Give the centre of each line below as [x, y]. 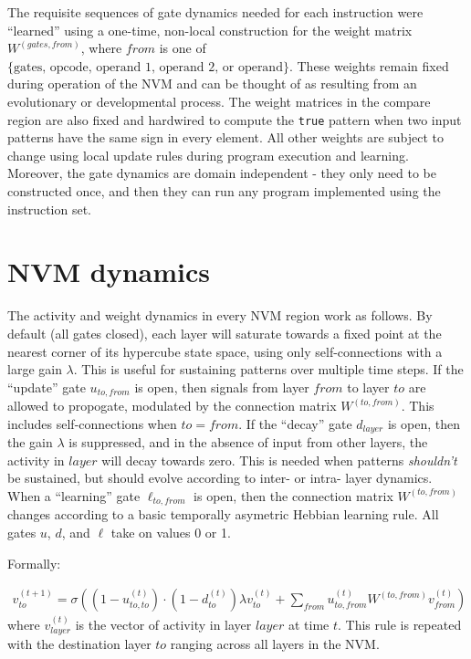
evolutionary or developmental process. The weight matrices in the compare [219, 101]
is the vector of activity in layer [163, 625]
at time [309, 625]
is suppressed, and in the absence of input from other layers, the [248, 442]
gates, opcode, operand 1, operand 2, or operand [148, 67]
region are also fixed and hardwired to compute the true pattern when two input [235, 119]
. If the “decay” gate [295, 423]
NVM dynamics [109, 272]
